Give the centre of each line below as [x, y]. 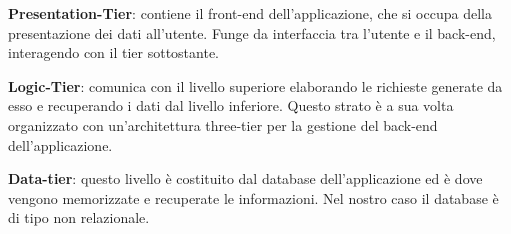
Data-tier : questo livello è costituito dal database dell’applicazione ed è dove [245, 178]
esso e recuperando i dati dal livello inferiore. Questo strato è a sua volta [231, 105]
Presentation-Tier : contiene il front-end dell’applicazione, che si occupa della [250, 13]
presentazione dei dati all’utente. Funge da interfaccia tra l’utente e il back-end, [252, 32]
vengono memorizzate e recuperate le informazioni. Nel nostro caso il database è [253, 197]
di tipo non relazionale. [79, 217]
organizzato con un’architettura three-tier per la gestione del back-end [223, 124]
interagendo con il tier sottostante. [114, 52]
